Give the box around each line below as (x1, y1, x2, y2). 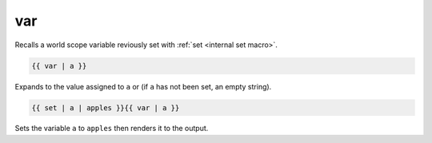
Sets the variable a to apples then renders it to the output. (14, 124, 209, 133)
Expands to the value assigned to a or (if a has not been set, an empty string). (14, 81, 272, 91)
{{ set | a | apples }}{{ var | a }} (31, 103, 180, 112)
